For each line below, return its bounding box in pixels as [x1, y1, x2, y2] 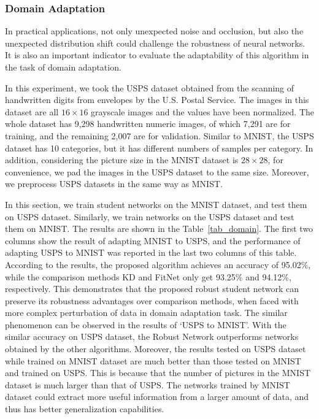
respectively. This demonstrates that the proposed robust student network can [5, 282, 299, 295]
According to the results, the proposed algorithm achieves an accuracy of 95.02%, [5, 258, 311, 271]
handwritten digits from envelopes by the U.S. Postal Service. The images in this [5, 93, 309, 106]
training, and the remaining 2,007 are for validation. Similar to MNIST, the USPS [5, 129, 314, 142]
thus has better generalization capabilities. [5, 402, 164, 415]
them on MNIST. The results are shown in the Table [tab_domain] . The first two [5, 222, 313, 235]
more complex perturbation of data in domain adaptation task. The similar [5, 306, 288, 319]
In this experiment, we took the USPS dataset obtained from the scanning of [5, 81, 294, 94]
